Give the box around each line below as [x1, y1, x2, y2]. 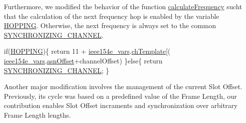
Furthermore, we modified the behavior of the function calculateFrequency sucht [4, 1, 242, 11]
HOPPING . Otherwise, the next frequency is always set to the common [4, 20, 216, 31]
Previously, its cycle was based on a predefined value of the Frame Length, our [4, 91, 237, 101]
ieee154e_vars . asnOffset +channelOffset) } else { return [4, 55, 163, 65]
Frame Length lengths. [4, 109, 71, 120]
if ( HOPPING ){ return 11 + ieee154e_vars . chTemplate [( [4, 46, 170, 56]
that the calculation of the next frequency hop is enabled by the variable [4, 11, 219, 21]
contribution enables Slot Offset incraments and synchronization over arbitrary [4, 100, 238, 110]
